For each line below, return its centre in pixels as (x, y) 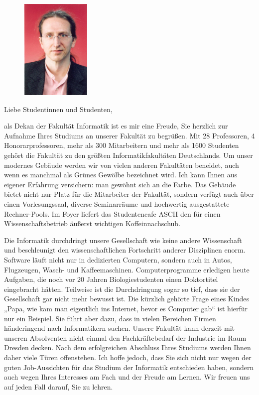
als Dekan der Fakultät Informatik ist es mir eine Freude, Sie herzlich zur (116, 126)
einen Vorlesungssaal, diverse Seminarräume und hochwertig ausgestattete (117, 204)
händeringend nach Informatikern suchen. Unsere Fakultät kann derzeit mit (119, 328)
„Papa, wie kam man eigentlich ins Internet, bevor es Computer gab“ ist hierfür (126, 308)
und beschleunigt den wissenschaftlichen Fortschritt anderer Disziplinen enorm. (125, 250)
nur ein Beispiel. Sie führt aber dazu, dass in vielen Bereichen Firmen (110, 318)
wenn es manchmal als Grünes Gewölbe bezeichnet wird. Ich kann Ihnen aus (121, 175)
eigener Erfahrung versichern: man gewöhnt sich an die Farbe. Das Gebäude (120, 184)
